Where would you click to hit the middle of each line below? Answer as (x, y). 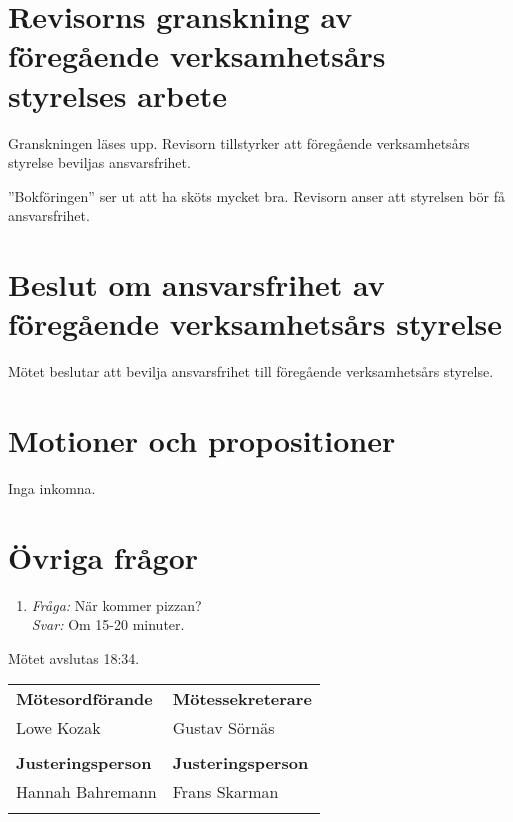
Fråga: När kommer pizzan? (116, 604)
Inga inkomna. (52, 487)
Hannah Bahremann (86, 792)
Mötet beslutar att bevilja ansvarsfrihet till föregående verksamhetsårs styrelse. (251, 371)
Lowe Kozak (58, 728)
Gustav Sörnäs (223, 728)
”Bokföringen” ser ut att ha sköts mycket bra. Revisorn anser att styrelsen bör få (256, 195)
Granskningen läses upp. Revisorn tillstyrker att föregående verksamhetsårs (239, 142)
